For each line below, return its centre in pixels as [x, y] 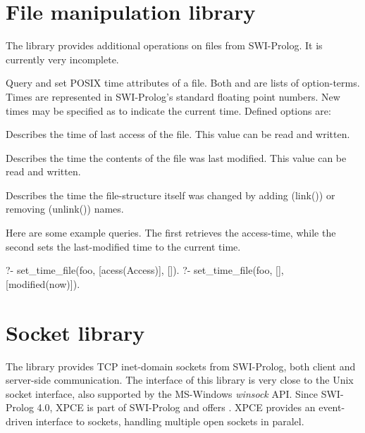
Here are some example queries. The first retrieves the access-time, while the [171, 233]
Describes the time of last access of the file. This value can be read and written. [178, 134]
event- [332, 407]
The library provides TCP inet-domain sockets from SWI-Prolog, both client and [181, 366]
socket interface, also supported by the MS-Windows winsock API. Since [162, 393]
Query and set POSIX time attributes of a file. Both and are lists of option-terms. [183, 83]
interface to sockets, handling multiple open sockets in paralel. [170, 421]
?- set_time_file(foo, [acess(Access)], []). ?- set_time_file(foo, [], [145, 270]
